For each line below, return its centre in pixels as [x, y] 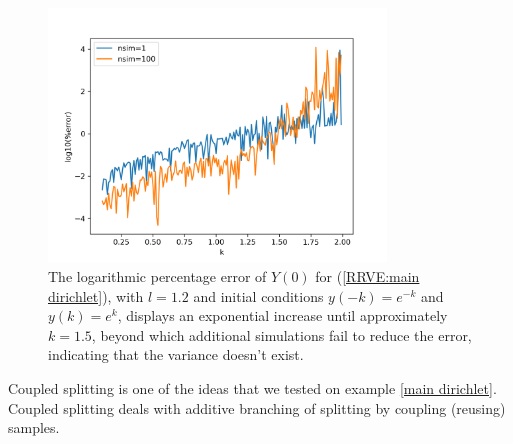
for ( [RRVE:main [367, 275]
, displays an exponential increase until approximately [282, 315]
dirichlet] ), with [96, 295]
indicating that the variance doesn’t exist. [176, 354]
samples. [34, 427]
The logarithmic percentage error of [157, 275]
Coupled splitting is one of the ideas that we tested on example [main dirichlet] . [252, 387]
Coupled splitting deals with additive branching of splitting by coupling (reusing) [257, 407]
